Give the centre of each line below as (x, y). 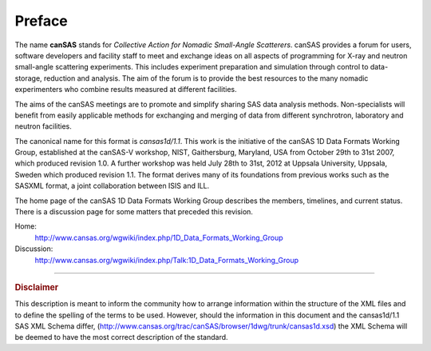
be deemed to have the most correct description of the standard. (121, 337)
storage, (29, 78)
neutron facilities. (43, 126)
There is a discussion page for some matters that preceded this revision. (134, 212)
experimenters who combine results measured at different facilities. (126, 90)
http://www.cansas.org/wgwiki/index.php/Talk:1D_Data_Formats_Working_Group (167, 260)
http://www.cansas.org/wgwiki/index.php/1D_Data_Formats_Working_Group (159, 237)
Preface (41, 21)
